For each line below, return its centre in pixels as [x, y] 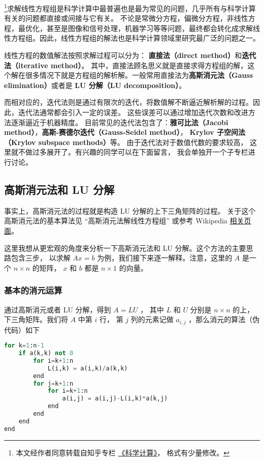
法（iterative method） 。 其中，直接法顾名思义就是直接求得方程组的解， [126, 65]
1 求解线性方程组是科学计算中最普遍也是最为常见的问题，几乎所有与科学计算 [130, 7]
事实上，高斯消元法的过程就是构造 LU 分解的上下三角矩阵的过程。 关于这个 [130, 210]
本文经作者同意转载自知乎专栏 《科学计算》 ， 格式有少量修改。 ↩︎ [123, 452]
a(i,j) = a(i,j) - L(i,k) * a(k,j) [115, 399]
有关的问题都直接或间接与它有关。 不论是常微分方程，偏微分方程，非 [119, 18]
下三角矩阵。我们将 [36, 319]
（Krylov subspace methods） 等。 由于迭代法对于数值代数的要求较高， [126, 142]
